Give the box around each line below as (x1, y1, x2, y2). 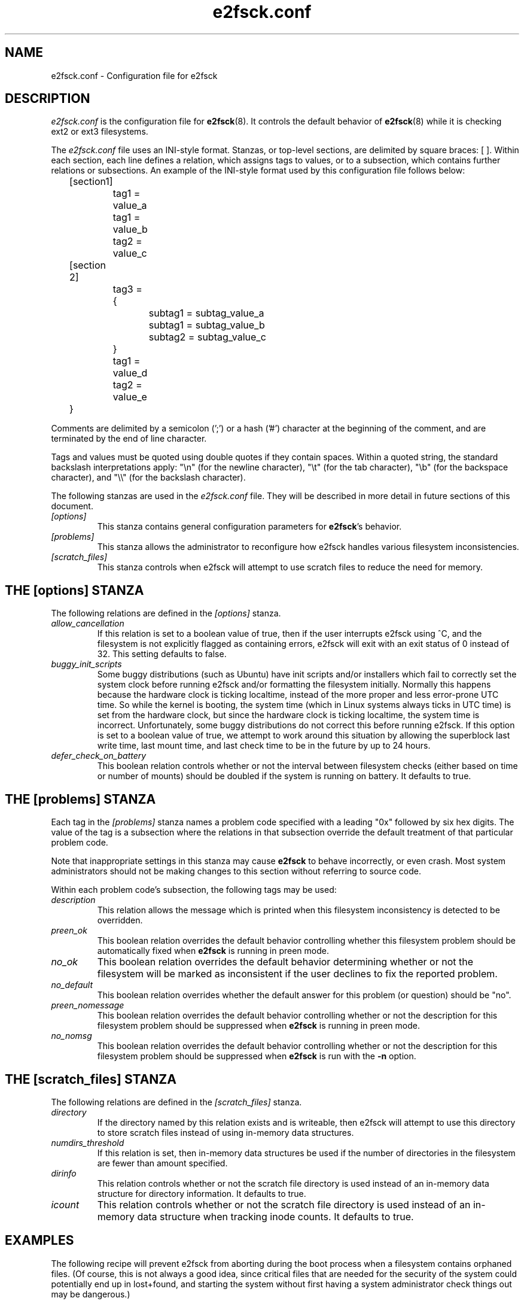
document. (51, 501, 93, 512)
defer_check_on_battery (51, 750, 147, 761)
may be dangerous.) (51, 1288, 130, 1299)
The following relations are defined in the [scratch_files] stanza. (51, 1096, 302, 1107)
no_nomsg (51, 1031, 92, 1041)
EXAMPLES (5, 1233, 74, 1248)
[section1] (69, 175, 113, 188)
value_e (112, 391, 147, 403)
